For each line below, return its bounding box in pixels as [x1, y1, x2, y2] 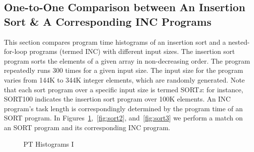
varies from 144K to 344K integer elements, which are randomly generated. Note [4, 74, 245, 84]
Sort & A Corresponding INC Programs [4, 14, 212, 29]
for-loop [4, 46, 27, 56]
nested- [228, 36, 250, 47]
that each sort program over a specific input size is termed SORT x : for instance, [4, 84, 243, 94]
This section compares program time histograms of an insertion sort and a [4, 36, 226, 47]
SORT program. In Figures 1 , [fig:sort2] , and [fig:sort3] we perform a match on [4, 113, 243, 123]
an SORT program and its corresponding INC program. [4, 122, 170, 132]
